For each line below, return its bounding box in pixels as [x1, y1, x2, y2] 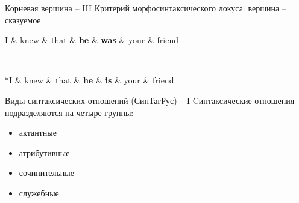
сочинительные [19, 166, 74, 179]
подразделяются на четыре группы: [5, 106, 134, 118]
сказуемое [5, 13, 41, 26]
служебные [19, 186, 59, 199]
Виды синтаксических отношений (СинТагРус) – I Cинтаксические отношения [5, 94, 295, 106]
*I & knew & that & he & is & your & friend [5, 74, 174, 86]
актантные [19, 126, 57, 139]
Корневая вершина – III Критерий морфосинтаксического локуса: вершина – [5, 2, 286, 14]
